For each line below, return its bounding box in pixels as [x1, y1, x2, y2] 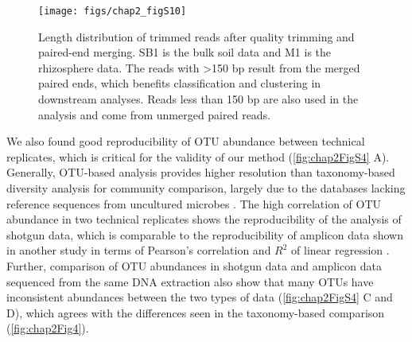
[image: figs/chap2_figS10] [38, 6, 187, 17]
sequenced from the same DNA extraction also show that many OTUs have [6, 273, 374, 290]
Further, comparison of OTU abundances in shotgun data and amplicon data [6, 257, 382, 274]
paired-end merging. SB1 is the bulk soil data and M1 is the [38, 44, 332, 60]
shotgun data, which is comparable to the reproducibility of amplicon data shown [6, 226, 403, 243]
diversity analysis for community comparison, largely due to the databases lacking [6, 180, 406, 196]
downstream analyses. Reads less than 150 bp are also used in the [38, 91, 359, 107]
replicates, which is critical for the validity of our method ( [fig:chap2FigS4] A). [6, 148, 390, 165]
